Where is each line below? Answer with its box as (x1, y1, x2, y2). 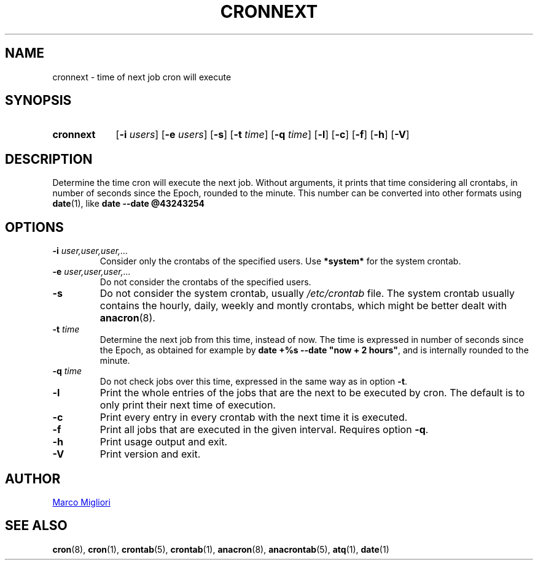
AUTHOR (5, 471, 61, 486)
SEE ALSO (5, 518, 68, 534)
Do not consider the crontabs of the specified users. (99, 277, 311, 288)
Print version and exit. (99, 448, 201, 461)
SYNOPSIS (5, 93, 72, 109)
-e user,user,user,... (52, 266, 131, 277)
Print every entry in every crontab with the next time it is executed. (99, 411, 408, 424)
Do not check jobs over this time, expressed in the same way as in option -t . (99, 376, 408, 387)
